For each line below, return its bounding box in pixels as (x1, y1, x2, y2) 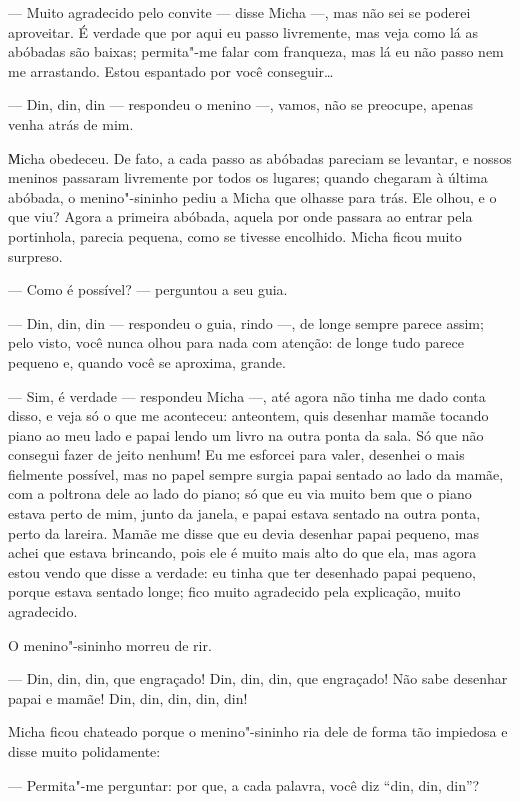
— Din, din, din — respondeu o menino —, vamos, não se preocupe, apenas (8, 94, 473, 115)
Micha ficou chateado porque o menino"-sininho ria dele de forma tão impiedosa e (8, 721, 508, 742)
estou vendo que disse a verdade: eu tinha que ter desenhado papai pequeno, (8, 561, 476, 582)
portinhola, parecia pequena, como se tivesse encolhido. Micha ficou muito (8, 225, 462, 246)
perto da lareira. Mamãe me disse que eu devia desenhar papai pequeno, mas (8, 522, 480, 543)
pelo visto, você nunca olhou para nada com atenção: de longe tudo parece (8, 332, 464, 353)
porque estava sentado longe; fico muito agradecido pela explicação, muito (8, 581, 461, 602)
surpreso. (8, 245, 63, 266)
